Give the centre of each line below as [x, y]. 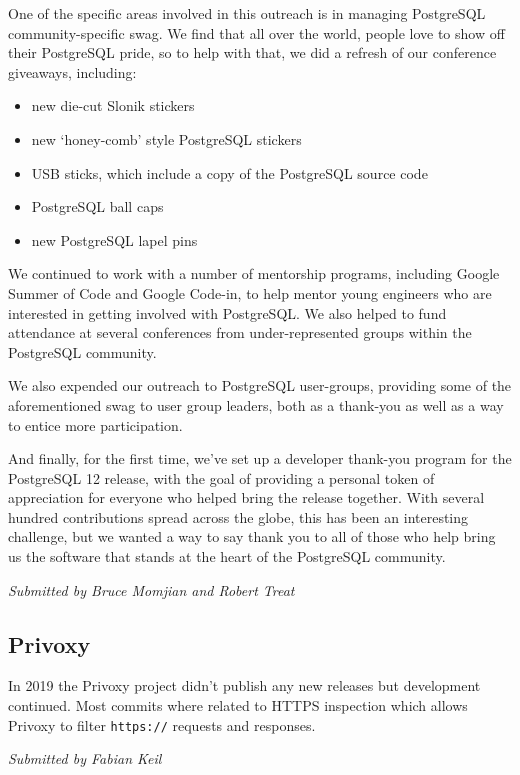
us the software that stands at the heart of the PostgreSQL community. [227, 556]
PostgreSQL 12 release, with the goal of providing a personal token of [221, 477]
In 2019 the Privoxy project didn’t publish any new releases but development [244, 685]
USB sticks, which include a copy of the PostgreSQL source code [229, 172]
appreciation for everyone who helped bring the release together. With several [246, 497]
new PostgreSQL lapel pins [114, 239]
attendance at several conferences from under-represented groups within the [240, 332]
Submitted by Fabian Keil [85, 758]
